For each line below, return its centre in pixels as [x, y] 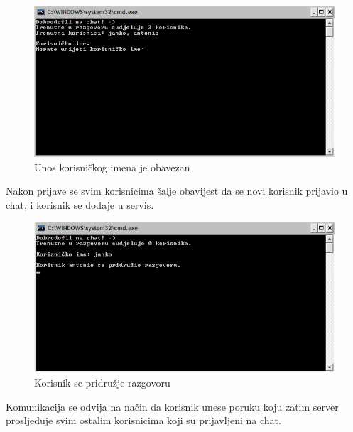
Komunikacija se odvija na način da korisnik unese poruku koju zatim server [172, 406]
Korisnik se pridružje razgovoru [102, 382]
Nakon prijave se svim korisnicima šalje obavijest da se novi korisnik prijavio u [177, 191]
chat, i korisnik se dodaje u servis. [80, 204]
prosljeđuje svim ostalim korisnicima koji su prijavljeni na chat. [143, 420]
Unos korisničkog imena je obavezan [112, 167]
